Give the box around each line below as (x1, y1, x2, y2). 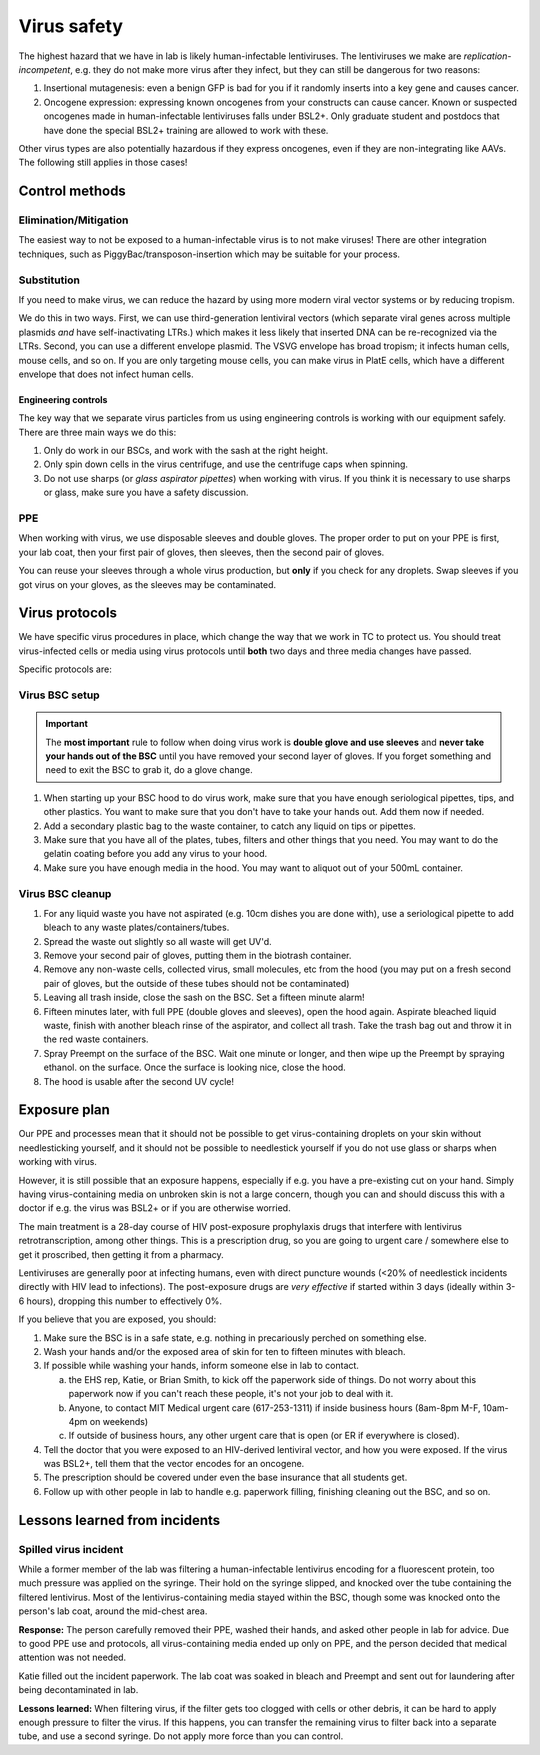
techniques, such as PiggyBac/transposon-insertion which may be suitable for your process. (18, 248, 400, 260)
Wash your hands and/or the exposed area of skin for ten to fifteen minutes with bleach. (43, 1345, 406, 1357)
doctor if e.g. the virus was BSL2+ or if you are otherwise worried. (18, 1202, 291, 1214)
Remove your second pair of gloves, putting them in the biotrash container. (43, 950, 352, 962)
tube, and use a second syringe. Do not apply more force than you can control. (18, 1730, 344, 1742)
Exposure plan (18, 1101, 110, 1119)
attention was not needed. (18, 1651, 127, 1664)
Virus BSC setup (18, 688, 100, 702)
